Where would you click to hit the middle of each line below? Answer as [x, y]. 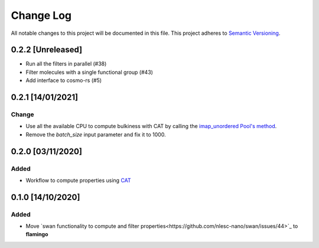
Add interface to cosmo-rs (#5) [64, 80]
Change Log [41, 15]
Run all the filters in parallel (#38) [66, 64]
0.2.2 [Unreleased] [47, 50]
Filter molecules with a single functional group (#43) [89, 72]
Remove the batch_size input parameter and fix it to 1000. [96, 134]
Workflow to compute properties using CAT [78, 180]
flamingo [37, 234]
